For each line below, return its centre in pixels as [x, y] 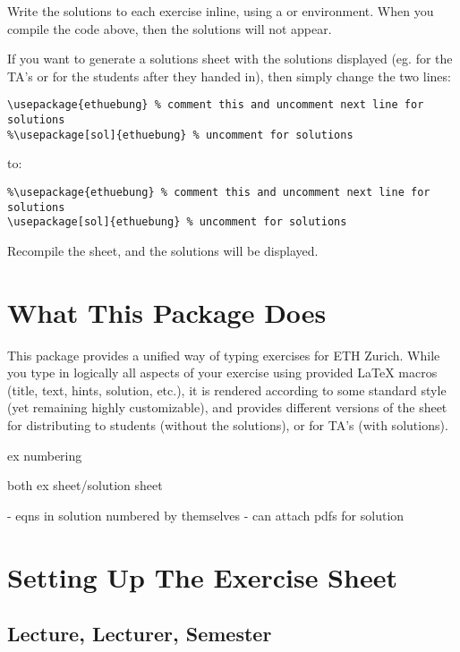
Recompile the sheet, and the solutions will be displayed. [163, 250]
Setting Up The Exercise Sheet [202, 576]
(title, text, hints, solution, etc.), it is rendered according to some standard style [227, 390]
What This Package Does [167, 312]
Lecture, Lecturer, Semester [140, 634]
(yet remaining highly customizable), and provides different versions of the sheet [227, 407]
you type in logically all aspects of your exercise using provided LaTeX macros [222, 373]
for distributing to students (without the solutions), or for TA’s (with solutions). [228, 425]
